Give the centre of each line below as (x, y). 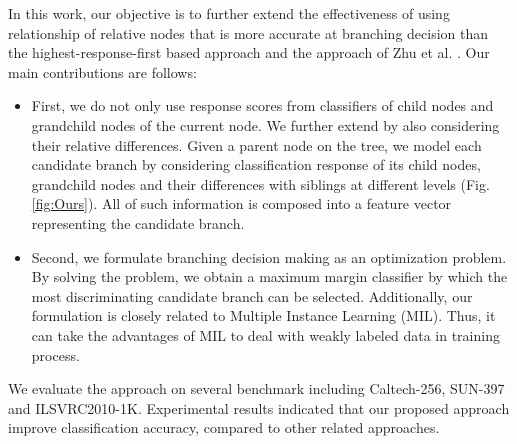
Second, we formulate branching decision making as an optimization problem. (269, 256)
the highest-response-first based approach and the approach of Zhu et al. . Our (249, 52)
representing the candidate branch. (138, 222)
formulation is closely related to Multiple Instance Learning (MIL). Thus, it (263, 315)
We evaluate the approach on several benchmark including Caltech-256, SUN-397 (256, 388)
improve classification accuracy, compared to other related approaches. (224, 427)
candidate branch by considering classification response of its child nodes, (256, 164)
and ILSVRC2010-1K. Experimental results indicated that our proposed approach (259, 407)
